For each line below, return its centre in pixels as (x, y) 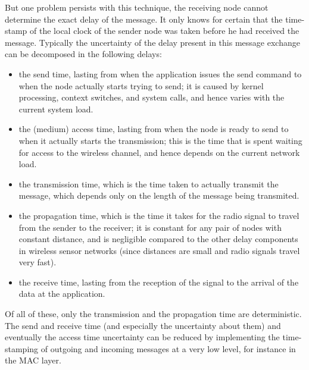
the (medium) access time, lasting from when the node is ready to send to (154, 129)
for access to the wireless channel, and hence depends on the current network (159, 152)
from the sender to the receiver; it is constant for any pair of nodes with (150, 227)
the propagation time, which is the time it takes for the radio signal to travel (159, 215)
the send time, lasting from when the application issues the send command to (160, 73)
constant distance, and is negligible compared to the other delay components (158, 239)
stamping (22, 348)
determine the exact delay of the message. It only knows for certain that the (144, 19)
